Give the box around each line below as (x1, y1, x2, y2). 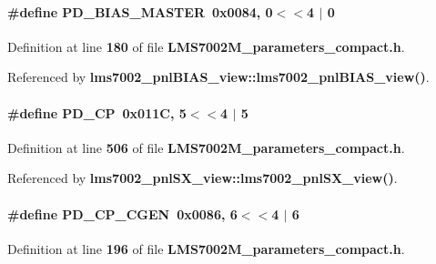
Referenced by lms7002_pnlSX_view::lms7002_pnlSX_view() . (7, 168, 398, 188)
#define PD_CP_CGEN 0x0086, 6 (7, 204, 238, 223)
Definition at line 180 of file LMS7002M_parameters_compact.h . (7, 36, 405, 56)
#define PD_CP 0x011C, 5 (7, 103, 187, 122)
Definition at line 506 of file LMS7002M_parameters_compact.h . (7, 137, 405, 157)
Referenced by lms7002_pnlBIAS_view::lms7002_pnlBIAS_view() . (7, 67, 430, 86)
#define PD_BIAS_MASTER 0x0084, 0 (7, 2, 273, 21)
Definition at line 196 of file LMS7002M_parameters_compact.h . (7, 239, 405, 258)
